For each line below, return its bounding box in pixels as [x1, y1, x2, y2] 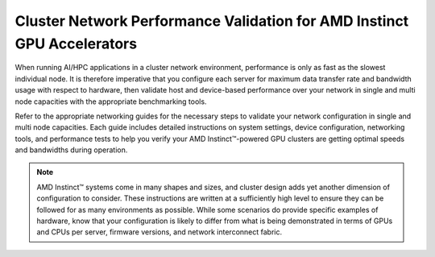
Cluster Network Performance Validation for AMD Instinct [14, 12, 409, 30]
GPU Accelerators [14, 35, 137, 52]
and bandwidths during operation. [14, 145, 128, 155]
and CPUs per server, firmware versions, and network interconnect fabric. [36, 227, 282, 237]
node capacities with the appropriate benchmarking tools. [14, 97, 207, 106]
